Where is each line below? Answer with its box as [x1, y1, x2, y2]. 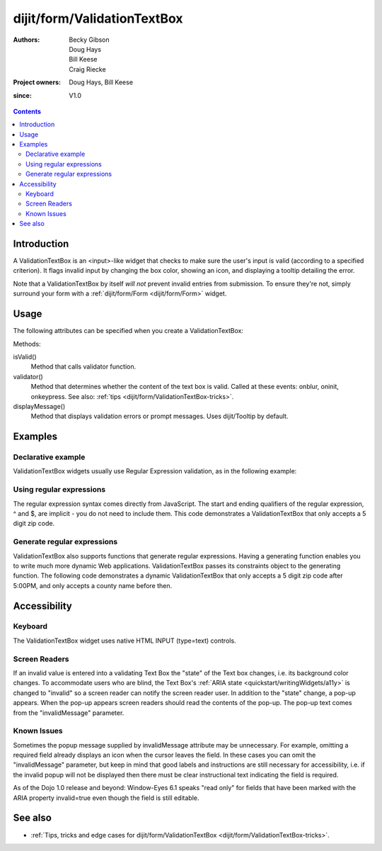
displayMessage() [13, 402, 66, 410]
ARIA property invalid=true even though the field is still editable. [13, 794, 199, 802]
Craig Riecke [69, 64, 106, 74]
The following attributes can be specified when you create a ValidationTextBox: [13, 327, 244, 335]
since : [13, 91, 32, 99]
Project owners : [13, 78, 62, 86]
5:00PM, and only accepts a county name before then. [13, 581, 173, 590]
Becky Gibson [69, 35, 110, 44]
